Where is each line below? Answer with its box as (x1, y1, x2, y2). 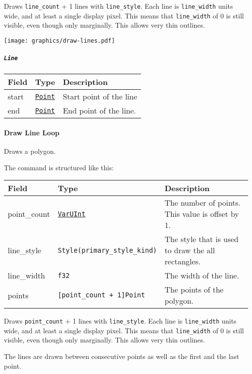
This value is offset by (164, 208, 239, 220)
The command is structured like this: (4, 162, 114, 172)
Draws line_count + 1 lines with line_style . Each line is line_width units (4, 1, 233, 11)
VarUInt (58, 210, 86, 218)
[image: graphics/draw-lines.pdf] (4, 37, 115, 44)
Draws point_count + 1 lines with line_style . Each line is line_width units (4, 316, 236, 326)
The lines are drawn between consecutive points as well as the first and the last (4, 351, 239, 361)
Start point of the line (63, 91, 138, 102)
